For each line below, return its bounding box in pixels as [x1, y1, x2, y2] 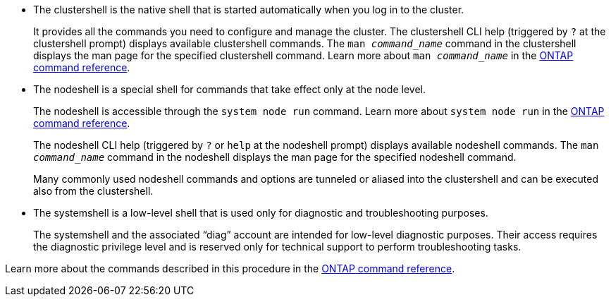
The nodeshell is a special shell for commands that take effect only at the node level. [33, 83, 426, 95]
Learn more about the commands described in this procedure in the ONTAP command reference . [5, 262, 455, 274]
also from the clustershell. [33, 185, 154, 197]
